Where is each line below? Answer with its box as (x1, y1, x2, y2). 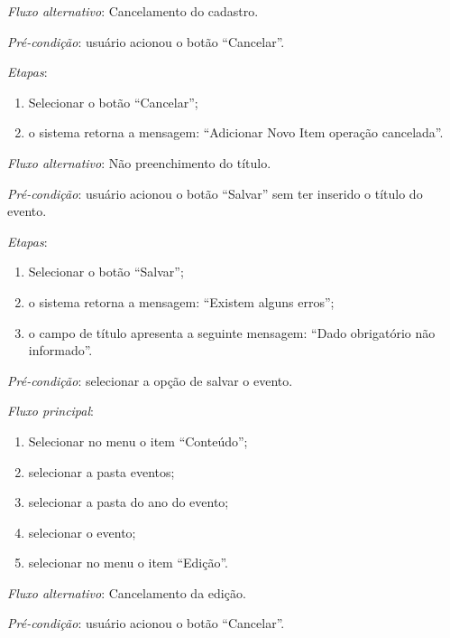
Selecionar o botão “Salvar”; (28, 262, 184, 281)
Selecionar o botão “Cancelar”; (28, 92, 198, 111)
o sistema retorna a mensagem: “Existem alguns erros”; (28, 292, 335, 311)
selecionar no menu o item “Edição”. (28, 553, 228, 572)
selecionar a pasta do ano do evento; (28, 493, 229, 511)
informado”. (28, 341, 93, 360)
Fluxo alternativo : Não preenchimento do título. (7, 153, 271, 172)
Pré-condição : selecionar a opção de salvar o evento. (7, 371, 293, 389)
